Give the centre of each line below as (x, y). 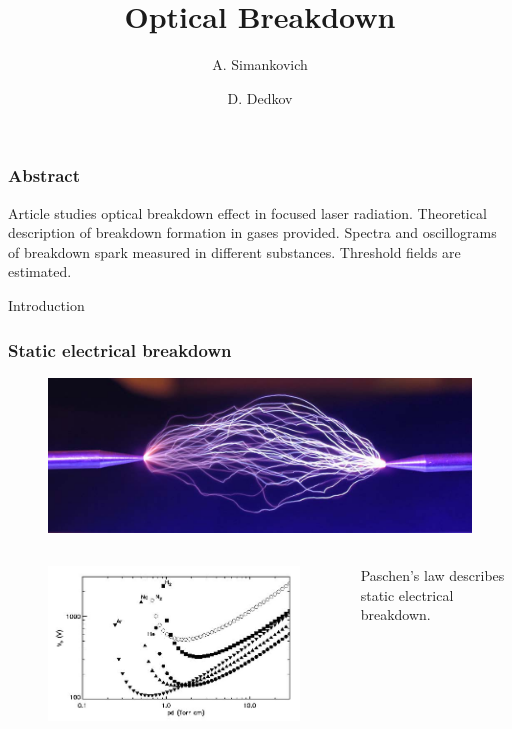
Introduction (46, 304)
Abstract (44, 175)
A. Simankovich (260, 64)
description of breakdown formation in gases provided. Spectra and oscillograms (252, 232)
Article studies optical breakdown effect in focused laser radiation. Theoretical (247, 212)
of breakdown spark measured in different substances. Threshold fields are (234, 251)
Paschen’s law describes (432, 575)
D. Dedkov (260, 97)
